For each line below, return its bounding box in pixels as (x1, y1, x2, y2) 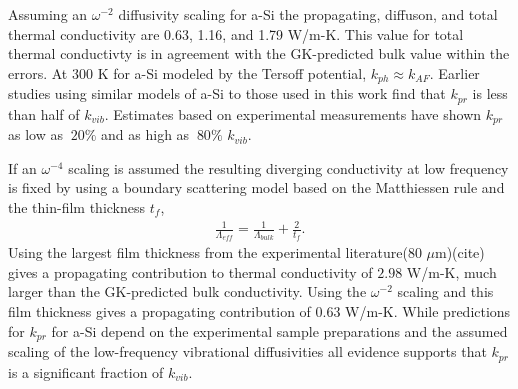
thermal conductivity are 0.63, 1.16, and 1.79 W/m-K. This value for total (8, 23, 464, 44)
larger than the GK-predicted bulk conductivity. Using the (8, 281, 367, 302)
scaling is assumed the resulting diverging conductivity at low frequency (68, 157, 509, 178)
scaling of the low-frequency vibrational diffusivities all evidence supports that (8, 341, 487, 362)
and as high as (101, 124, 190, 145)
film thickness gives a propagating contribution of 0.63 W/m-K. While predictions (8, 301, 511, 322)
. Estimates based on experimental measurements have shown (104, 103, 482, 124)
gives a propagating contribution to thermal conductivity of (8, 261, 373, 282)
